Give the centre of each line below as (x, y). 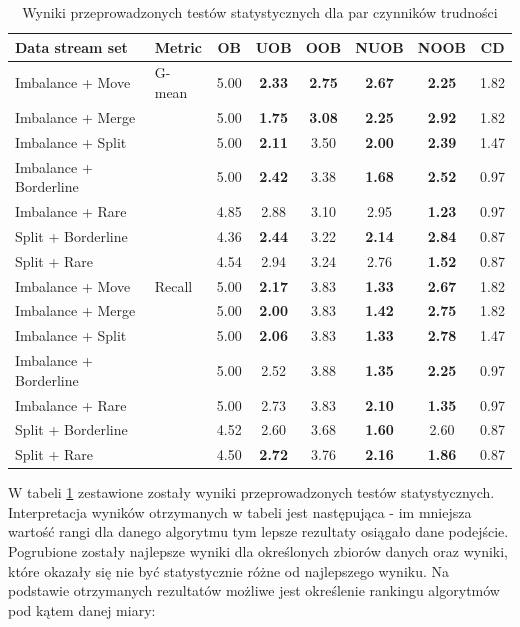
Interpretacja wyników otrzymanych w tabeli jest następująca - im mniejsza (240, 511)
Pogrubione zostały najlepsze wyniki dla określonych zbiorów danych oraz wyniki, (258, 551)
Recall (173, 285)
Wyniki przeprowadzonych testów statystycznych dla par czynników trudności (260, 12)
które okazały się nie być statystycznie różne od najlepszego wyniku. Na (228, 570)
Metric (178, 46)
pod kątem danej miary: (82, 609)
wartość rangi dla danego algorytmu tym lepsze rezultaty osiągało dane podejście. (258, 531)
